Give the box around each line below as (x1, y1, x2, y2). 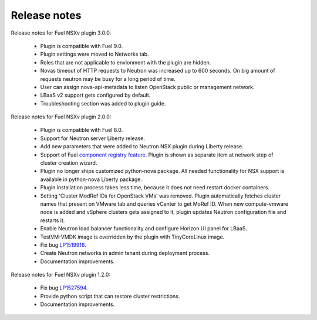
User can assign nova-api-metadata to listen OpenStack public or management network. (40, 83, 255, 90)
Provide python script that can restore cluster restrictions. (40, 292, 180, 299)
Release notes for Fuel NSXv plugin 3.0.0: (11, 29, 112, 36)
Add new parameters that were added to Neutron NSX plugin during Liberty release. (40, 143, 244, 150)
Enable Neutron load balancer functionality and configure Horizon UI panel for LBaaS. (40, 225, 248, 232)
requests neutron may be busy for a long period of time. (40, 75, 176, 82)
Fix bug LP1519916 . (40, 241, 86, 248)
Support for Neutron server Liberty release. (40, 135, 145, 142)
